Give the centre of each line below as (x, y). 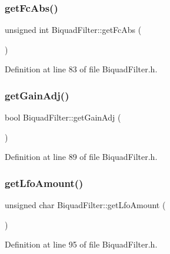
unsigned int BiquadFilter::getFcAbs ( (73, 30)
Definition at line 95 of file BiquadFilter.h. (81, 244)
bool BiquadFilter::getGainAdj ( (63, 117)
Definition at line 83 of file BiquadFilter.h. (81, 69)
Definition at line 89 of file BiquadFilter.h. (81, 157)
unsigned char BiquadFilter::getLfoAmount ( (85, 205)
